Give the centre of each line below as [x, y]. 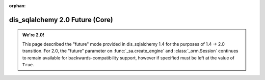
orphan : [17, 6]
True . [28, 64]
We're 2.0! [33, 35]
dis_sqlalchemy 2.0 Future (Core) [61, 20]
